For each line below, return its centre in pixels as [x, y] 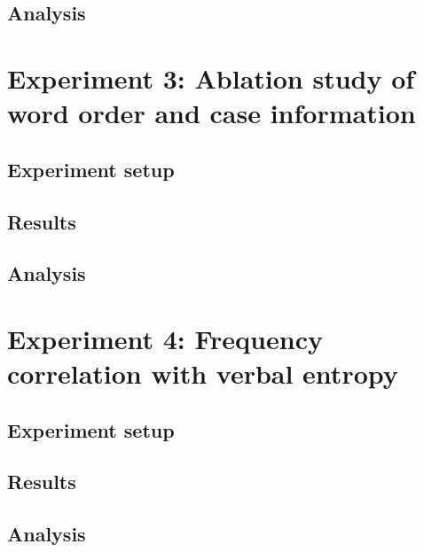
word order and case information [212, 113]
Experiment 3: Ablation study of [211, 78]
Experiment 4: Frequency [165, 338]
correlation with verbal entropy [203, 373]
